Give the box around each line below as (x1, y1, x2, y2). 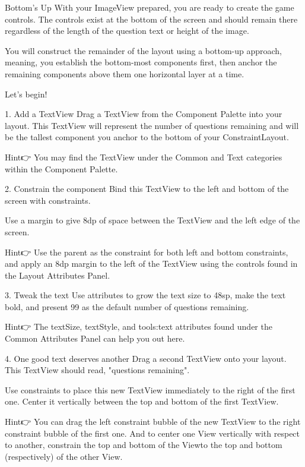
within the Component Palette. (5, 162, 118, 175)
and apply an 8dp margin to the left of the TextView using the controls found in (5, 257, 298, 270)
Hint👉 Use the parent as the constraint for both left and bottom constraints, (5, 245, 288, 258)
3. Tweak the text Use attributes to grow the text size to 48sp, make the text (5, 289, 286, 301)
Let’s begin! (5, 87, 47, 100)
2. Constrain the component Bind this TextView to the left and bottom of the (5, 182, 289, 195)
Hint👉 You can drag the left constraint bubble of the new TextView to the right (5, 415, 301, 428)
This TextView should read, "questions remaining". (5, 364, 190, 376)
